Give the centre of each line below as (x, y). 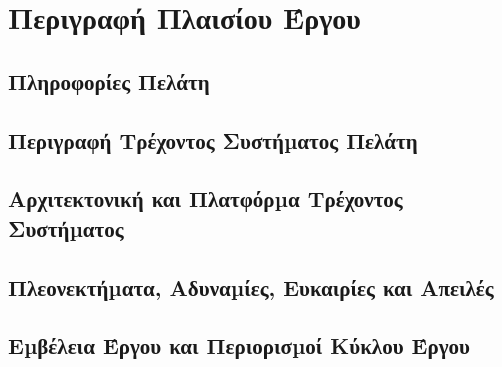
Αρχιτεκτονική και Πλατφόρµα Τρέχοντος (205, 198)
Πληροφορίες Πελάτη (109, 80)
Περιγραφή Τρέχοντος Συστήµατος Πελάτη (213, 139)
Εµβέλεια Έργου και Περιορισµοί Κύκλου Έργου (239, 345)
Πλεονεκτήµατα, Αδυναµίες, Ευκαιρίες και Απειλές (251, 286)
